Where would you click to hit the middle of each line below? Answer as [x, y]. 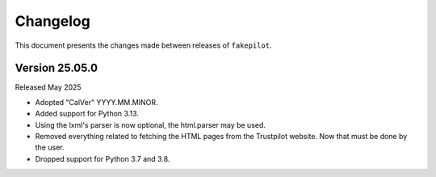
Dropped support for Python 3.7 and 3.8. [103, 158]
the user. [50, 147]
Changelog [52, 21]
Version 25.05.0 [57, 68]
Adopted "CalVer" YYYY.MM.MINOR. [96, 102]
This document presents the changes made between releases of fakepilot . [143, 45]
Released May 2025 [48, 87]
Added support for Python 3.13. [87, 114]
